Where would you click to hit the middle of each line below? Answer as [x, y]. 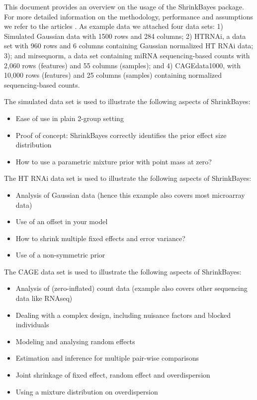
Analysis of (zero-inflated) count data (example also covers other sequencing [131, 288]
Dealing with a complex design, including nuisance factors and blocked [123, 315]
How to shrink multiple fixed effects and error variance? [100, 238]
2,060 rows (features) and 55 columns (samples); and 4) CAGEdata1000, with [122, 65]
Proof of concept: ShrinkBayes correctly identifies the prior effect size [121, 135]
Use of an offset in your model [62, 221]
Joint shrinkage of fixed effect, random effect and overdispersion [113, 375]
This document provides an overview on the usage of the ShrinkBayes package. [124, 6]
